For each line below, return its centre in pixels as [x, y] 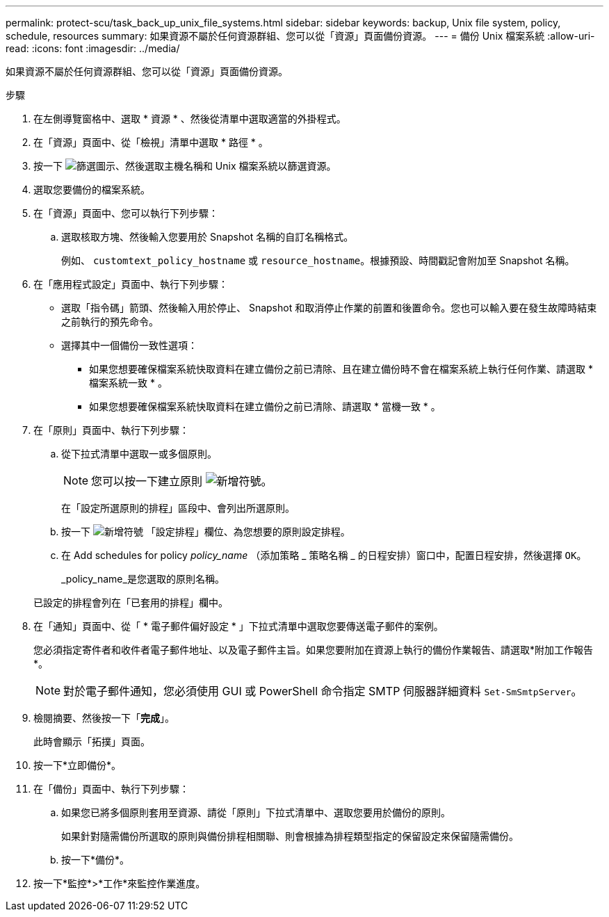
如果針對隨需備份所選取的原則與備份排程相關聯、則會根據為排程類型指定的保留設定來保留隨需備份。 [290, 836]
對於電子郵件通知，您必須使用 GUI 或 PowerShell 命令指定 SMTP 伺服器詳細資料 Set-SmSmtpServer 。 [323, 691]
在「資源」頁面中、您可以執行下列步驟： [126, 213]
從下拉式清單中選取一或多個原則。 [139, 454]
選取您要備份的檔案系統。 [92, 189]
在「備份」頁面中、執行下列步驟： [111, 789]
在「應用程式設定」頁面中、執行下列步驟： [131, 284]
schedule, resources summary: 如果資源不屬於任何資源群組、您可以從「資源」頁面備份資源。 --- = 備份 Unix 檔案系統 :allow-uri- [300, 36]
